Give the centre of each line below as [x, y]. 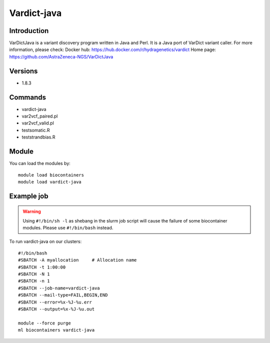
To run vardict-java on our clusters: [45, 241]
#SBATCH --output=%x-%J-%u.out [56, 309]
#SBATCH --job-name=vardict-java [59, 288]
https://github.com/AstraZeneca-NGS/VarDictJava [61, 56]
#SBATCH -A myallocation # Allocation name [77, 260]
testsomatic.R [36, 130]
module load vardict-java [50, 182]
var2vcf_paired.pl [40, 116]
